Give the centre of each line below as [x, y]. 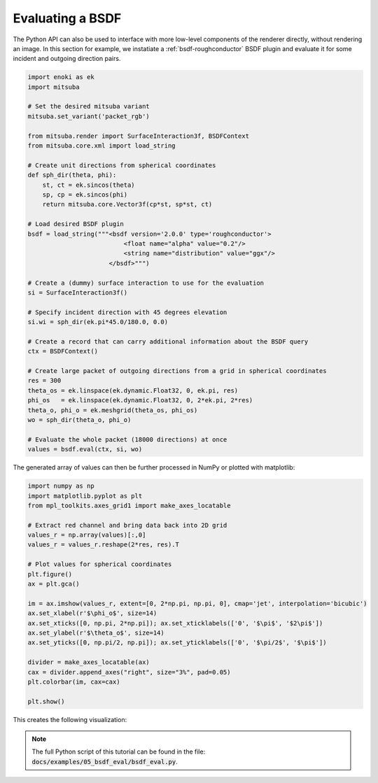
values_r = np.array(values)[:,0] [87, 535]
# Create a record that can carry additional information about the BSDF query [168, 341]
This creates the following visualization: [70, 719]
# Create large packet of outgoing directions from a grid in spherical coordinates [177, 371]
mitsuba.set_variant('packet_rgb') [89, 116]
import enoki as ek [61, 77]
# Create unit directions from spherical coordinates [122, 165]
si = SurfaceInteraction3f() [78, 292]
